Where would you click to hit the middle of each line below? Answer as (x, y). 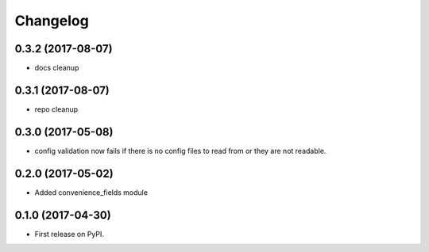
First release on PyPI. (70, 234)
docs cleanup (57, 68)
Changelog (52, 21)
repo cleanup (56, 109)
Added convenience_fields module (91, 192)
